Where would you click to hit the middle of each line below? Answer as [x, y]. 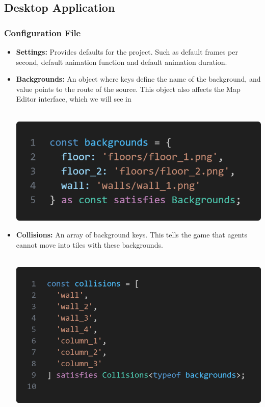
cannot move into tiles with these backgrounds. [89, 244]
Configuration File [43, 32]
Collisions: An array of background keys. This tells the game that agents [132, 235]
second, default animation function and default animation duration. [122, 62]
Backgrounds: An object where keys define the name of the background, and [138, 79]
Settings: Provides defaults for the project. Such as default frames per [127, 52]
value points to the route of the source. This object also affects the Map [128, 89]
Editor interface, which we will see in [74, 99]
